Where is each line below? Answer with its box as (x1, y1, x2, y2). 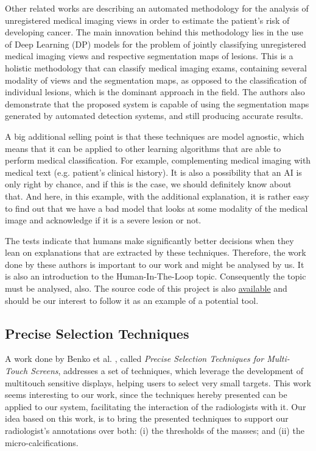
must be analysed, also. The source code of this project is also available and (5, 282, 287, 295)
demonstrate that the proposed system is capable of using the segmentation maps (5, 97, 309, 110)
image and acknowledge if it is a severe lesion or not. (5, 214, 202, 226)
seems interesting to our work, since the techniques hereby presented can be (5, 388, 287, 401)
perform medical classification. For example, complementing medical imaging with (5, 154, 311, 167)
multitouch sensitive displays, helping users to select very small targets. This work (5, 376, 311, 389)
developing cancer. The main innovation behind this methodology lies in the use (5, 26, 303, 38)
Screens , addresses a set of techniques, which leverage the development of (30, 364, 304, 377)
